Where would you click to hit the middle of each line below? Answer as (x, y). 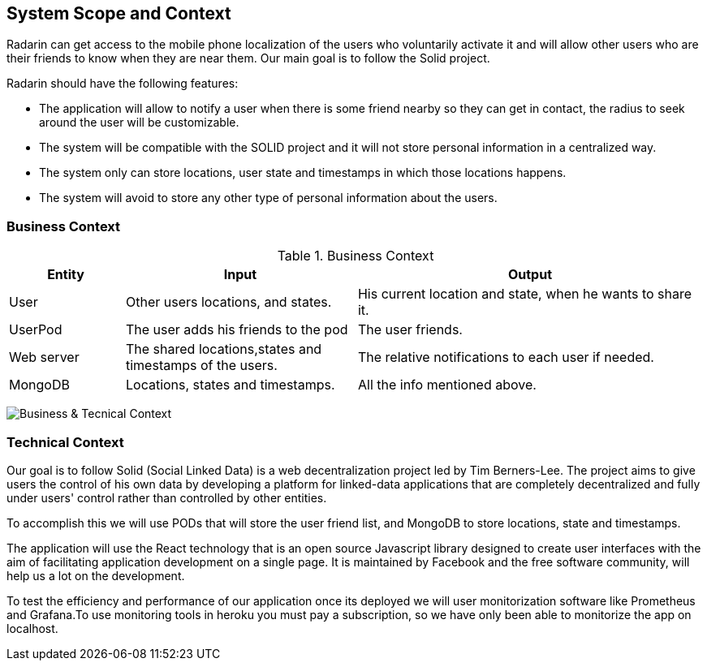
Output (530, 275)
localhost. (32, 628)
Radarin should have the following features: (123, 84)
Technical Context (65, 442)
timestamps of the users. (201, 366)
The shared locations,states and (224, 349)
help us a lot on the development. (96, 575)
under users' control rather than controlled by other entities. (167, 497)
